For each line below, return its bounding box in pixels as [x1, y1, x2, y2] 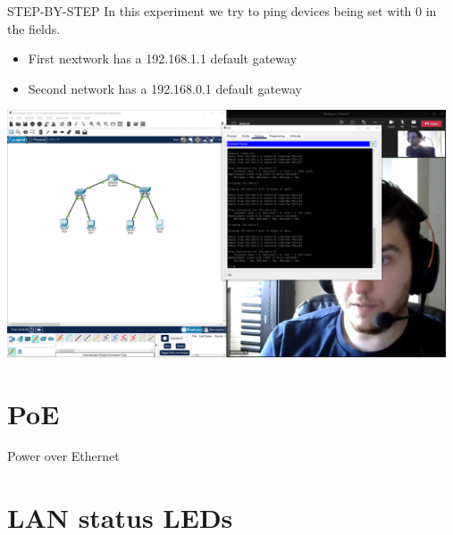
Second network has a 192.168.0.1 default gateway [28, 79, 302, 97]
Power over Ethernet [7, 447, 120, 465]
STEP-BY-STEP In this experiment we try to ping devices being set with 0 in [7, 2, 437, 20]
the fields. [7, 19, 61, 38]
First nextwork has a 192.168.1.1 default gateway [28, 49, 298, 68]
